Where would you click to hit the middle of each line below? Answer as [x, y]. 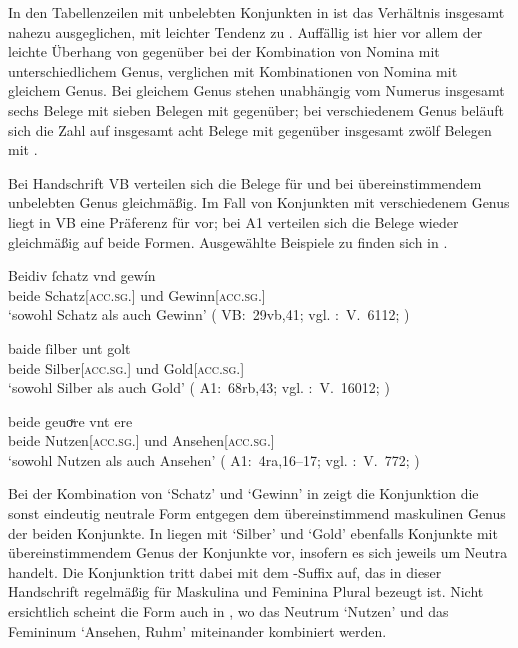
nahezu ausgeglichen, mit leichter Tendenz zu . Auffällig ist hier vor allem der [245, 31]
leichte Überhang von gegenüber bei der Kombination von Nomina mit [224, 51]
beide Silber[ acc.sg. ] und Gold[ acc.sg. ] [126, 367]
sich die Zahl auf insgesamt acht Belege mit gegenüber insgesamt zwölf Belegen [250, 129]
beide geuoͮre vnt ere [70, 420]
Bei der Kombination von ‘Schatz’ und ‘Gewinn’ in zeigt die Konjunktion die [243, 493]
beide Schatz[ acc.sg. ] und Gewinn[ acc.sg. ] [137, 294]
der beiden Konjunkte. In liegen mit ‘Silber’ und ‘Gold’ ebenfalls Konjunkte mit [253, 532]
